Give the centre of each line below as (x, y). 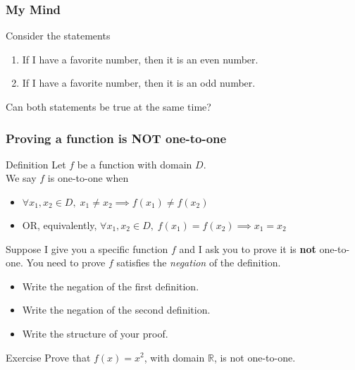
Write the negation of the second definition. (116, 310)
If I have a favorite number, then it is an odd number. (139, 83)
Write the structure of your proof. (95, 333)
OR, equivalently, (60, 225)
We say (21, 178)
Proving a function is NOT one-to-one (116, 138)
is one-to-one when (88, 178)
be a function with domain (135, 164)
